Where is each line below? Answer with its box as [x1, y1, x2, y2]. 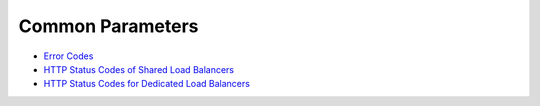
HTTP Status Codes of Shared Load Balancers [43, 63, 235, 75]
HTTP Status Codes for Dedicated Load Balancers [43, 78, 250, 90]
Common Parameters [18, 15, 199, 37]
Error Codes [43, 50, 94, 62]
